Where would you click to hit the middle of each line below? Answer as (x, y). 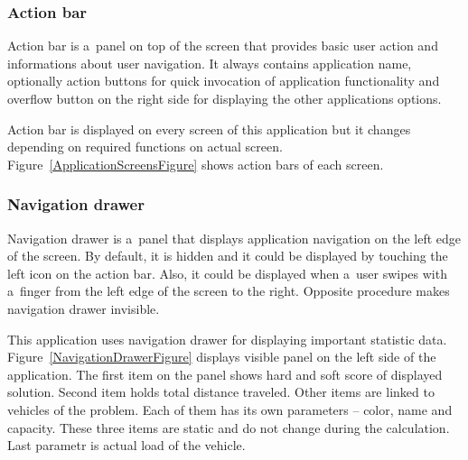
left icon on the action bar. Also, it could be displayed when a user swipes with (227, 273)
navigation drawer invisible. (84, 308)
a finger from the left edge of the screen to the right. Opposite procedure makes (229, 291)
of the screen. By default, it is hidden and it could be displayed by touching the (228, 256)
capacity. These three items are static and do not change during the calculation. (229, 427)
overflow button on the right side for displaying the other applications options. (225, 98)
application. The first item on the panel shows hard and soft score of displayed (225, 374)
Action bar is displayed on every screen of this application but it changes (209, 129)
